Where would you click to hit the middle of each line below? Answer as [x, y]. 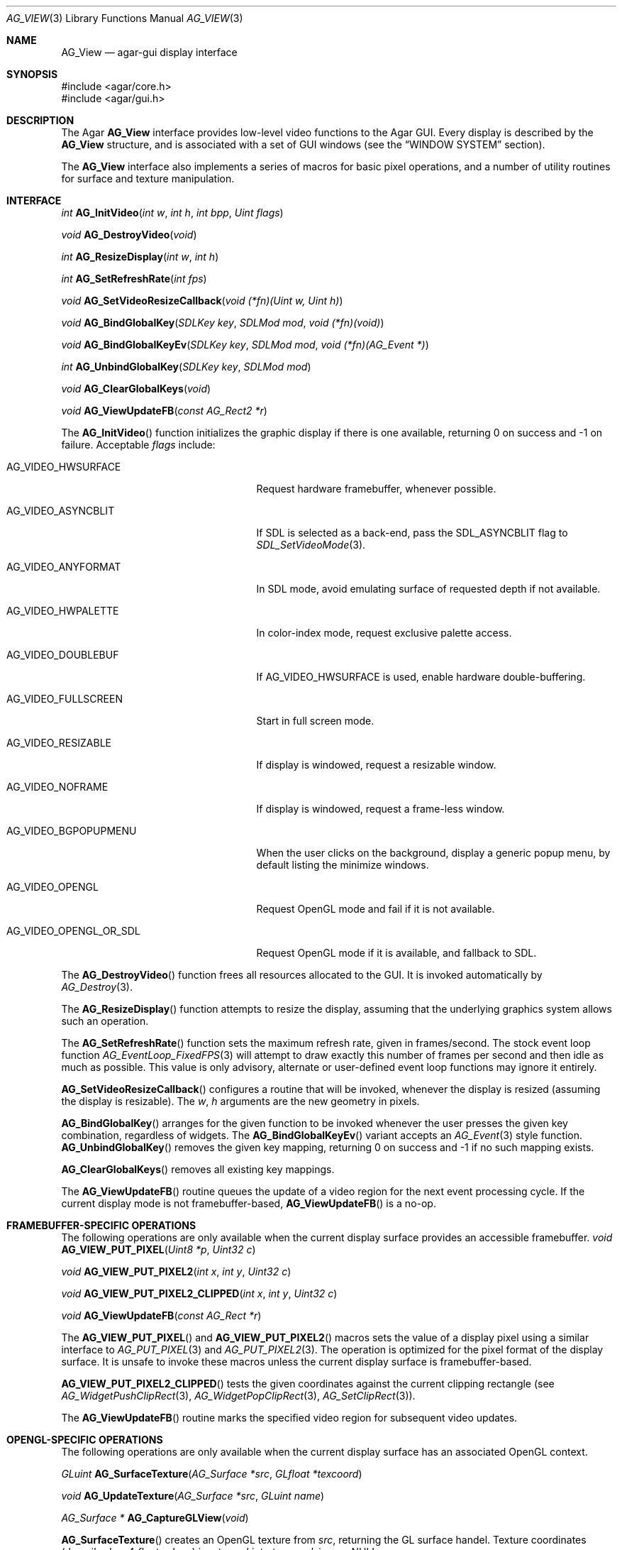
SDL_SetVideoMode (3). [311, 545]
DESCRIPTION [40, 120]
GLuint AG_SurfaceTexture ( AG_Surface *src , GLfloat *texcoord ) [212, 1474]
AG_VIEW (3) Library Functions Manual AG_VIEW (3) [125, 18]
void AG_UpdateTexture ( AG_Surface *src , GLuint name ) [193, 1496]
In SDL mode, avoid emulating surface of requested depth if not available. [428, 589]
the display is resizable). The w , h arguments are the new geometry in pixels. [240, 1101]
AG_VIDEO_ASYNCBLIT [61, 511]
